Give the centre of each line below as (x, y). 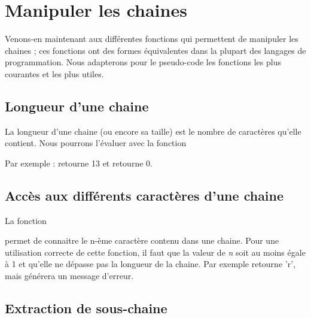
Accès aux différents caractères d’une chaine (144, 195)
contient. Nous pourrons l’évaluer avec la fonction (96, 143)
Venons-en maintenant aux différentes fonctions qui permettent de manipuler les (152, 39)
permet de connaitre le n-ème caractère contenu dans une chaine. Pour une (142, 240)
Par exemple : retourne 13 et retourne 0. (79, 163)
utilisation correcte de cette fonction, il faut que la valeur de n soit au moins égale (155, 252)
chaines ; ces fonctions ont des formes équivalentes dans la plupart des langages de (155, 50)
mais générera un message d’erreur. (69, 276)
